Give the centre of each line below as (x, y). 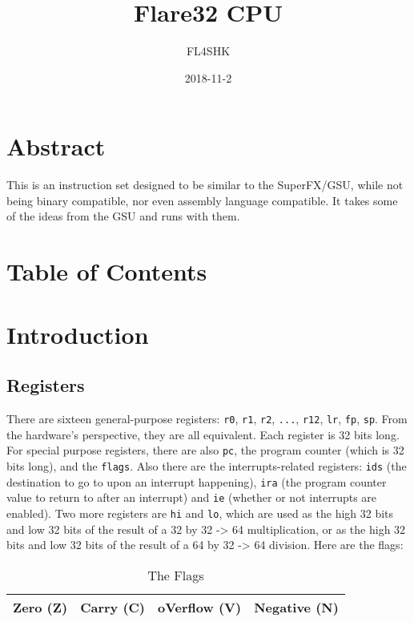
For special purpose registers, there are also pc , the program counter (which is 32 (205, 450)
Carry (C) (113, 607)
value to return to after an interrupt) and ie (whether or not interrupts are (192, 497)
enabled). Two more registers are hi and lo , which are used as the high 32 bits (200, 513)
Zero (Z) (40, 607)
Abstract (56, 146)
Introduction (78, 334)
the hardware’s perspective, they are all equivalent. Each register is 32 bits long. (203, 434)
